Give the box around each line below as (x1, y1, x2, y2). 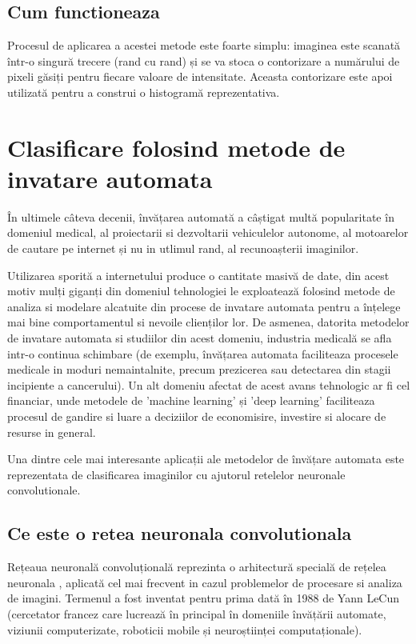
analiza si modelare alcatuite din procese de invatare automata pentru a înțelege (7, 298, 401, 314)
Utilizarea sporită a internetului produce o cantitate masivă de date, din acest (7, 266, 390, 283)
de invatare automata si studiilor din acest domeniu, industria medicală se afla (7, 330, 392, 346)
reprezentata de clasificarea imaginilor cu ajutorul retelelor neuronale (7, 466, 346, 482)
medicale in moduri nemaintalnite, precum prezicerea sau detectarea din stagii (7, 361, 391, 378)
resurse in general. (7, 423, 96, 440)
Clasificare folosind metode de (7, 130, 346, 163)
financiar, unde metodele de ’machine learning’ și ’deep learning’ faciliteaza (7, 392, 375, 409)
